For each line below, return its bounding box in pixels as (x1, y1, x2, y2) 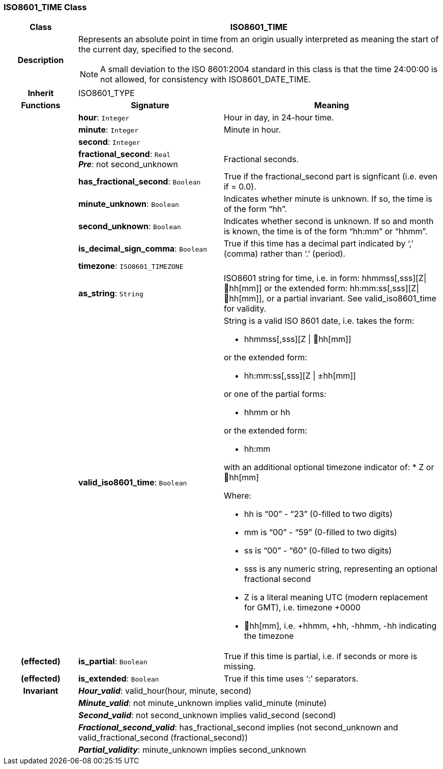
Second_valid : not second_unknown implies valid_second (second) (78, 710, 336, 721)
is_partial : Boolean (78, 656, 147, 667)
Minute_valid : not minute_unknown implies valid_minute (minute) (78, 698, 327, 709)
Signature (131, 100, 169, 111)
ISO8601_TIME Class (4, 2, 87, 12)
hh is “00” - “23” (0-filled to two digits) (244, 509, 393, 519)
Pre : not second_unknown (78, 159, 178, 170)
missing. (223, 661, 256, 672)
